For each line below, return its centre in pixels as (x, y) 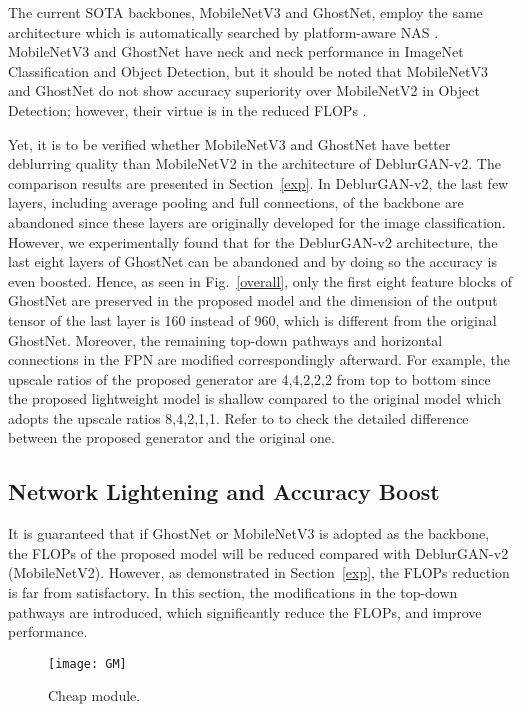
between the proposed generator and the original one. (171, 437)
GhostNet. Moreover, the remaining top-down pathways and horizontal (225, 339)
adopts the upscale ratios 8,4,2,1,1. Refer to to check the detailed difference (238, 417)
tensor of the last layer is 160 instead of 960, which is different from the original (252, 319)
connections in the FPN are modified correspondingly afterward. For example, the (259, 359)
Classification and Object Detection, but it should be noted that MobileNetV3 (248, 70)
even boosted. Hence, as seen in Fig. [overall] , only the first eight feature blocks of (260, 280)
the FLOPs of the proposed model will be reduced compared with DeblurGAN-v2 (258, 552)
